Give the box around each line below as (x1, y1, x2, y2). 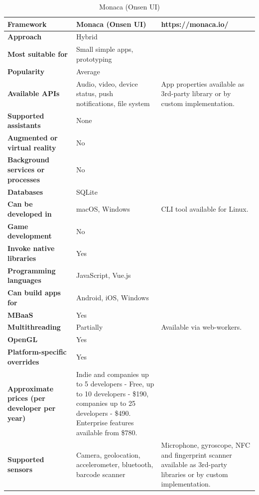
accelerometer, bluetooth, (76, 459, 153, 470)
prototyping (76, 53, 112, 64)
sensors (7, 464, 33, 474)
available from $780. (76, 427, 137, 438)
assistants (7, 120, 41, 130)
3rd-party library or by (161, 88, 231, 99)
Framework (7, 18, 47, 29)
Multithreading (7, 322, 61, 332)
